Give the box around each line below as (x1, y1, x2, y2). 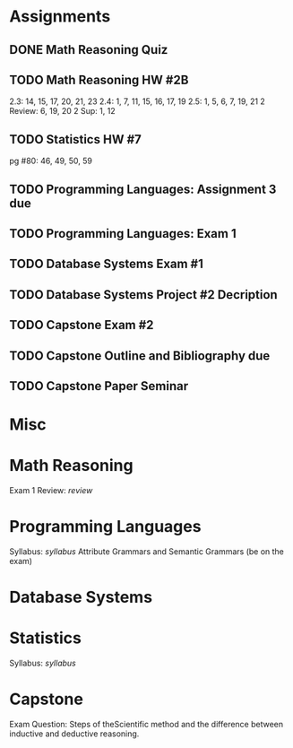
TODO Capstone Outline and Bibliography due (9, 348, 271, 363)
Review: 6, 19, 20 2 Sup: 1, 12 (9, 106, 116, 117)
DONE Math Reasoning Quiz (9, 42, 168, 57)
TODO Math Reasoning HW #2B (9, 72, 189, 87)
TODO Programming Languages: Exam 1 (9, 226, 237, 241)
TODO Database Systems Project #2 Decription (9, 287, 278, 302)
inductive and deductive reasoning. (9, 728, 140, 739)
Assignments (9, 6, 111, 27)
